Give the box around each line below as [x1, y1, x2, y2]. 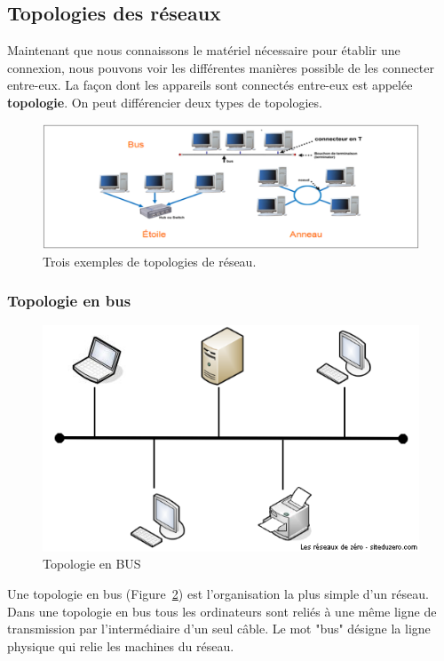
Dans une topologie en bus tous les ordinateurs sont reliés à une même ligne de [7, 601, 437, 620]
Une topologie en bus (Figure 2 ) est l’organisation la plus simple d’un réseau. [7, 584, 429, 602]
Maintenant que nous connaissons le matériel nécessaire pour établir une [7, 41, 400, 60]
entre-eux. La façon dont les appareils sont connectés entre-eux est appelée [7, 76, 413, 94]
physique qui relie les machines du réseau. [7, 636, 234, 655]
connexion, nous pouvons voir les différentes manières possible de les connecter [7, 58, 435, 76]
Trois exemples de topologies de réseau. [43, 251, 257, 270]
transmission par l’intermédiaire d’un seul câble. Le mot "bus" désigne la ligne [7, 619, 431, 638]
